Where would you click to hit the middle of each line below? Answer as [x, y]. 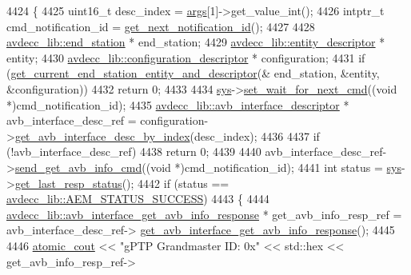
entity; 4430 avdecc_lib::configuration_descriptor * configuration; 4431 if [186, 57]
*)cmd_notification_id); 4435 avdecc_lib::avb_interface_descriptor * [178, 104]
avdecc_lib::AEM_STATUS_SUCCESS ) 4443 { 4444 [138, 199]
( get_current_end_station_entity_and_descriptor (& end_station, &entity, [193, 73]
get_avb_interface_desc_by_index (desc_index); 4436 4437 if [167, 136]
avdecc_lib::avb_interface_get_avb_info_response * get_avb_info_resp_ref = [204, 214]
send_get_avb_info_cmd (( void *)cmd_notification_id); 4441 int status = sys [208, 167]
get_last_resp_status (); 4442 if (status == [122, 183]
